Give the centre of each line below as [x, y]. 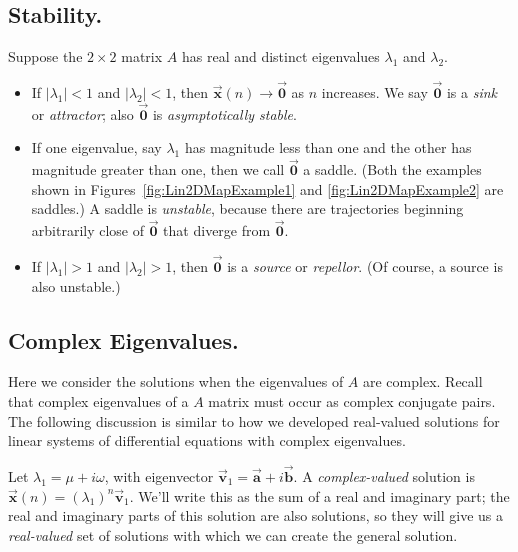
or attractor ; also [82, 113]
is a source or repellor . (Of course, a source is [365, 266]
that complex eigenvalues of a [98, 401]
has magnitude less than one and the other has [328, 147]
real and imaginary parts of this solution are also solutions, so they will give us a [256, 515]
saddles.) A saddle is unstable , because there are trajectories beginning [247, 208]
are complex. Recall [423, 381]
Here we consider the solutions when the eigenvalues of [176, 381]
